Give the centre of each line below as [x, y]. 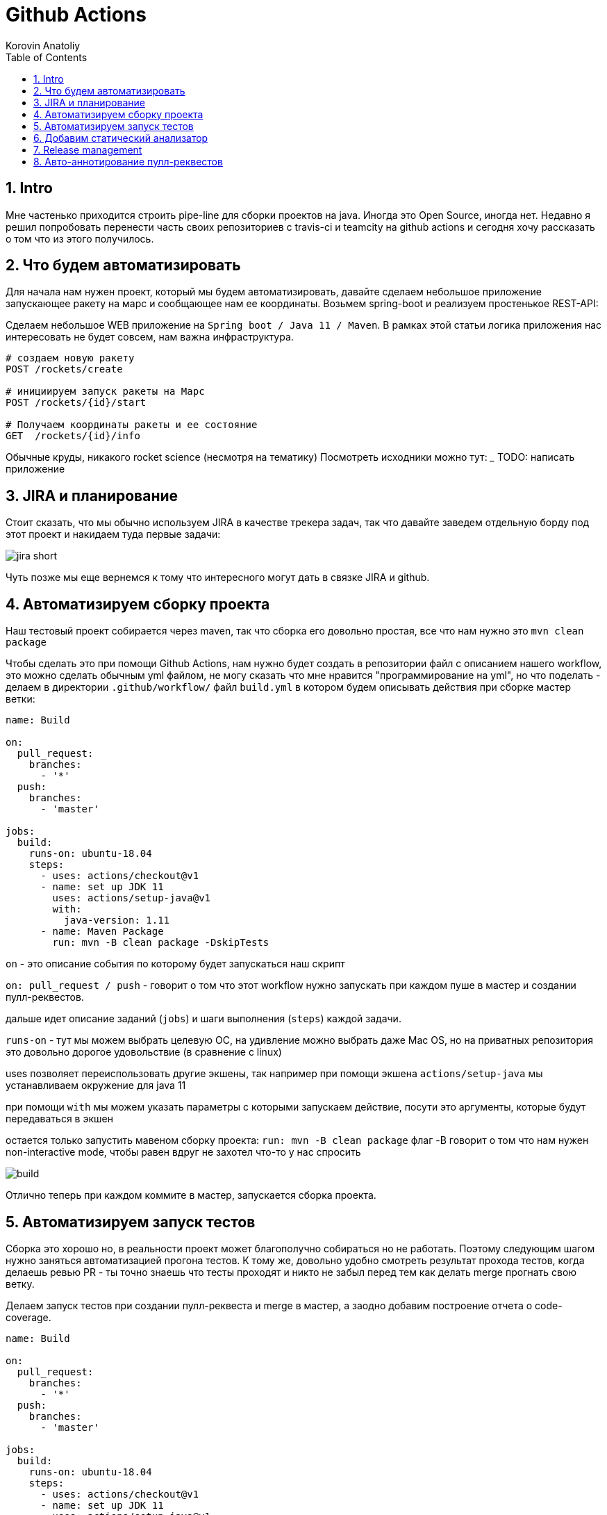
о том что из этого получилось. [80, 238]
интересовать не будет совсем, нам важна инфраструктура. [150, 337]
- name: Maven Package [102, 932]
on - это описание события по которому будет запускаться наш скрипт [175, 964]
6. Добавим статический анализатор [121, 138]
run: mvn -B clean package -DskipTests [161, 943]
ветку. [20, 1284]
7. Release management [88, 149]
